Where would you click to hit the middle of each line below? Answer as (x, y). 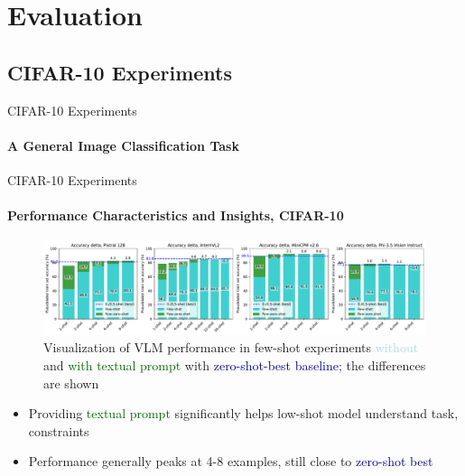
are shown (71, 383)
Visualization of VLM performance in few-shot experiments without (231, 347)
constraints (59, 430)
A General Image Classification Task (123, 145)
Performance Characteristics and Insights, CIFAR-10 (176, 215)
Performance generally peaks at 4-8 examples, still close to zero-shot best (231, 461)
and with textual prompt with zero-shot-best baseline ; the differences (235, 365)
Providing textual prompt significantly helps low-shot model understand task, (243, 413)
